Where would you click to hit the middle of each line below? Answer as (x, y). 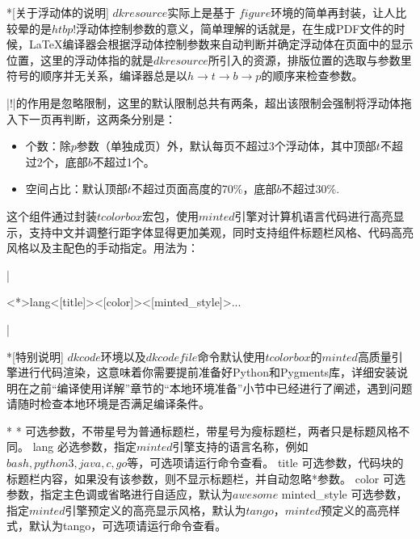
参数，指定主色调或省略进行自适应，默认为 (120, 494)
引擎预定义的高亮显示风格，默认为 (155, 510)
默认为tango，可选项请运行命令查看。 (128, 526)
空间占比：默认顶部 (76, 189)
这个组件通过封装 (52, 215)
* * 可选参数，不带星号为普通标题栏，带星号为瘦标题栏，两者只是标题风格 (203, 430)
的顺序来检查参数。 (312, 76)
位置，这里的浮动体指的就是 (80, 59)
